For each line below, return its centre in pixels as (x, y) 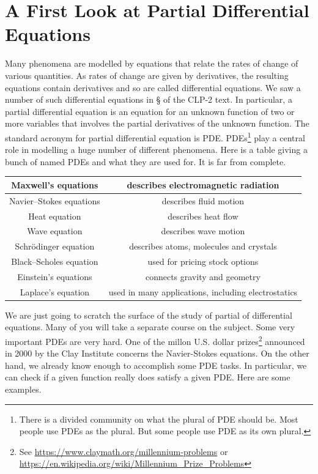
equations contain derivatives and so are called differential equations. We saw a (153, 87)
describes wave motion (203, 231)
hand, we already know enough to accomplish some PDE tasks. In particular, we (156, 365)
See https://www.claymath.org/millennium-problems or (124, 451)
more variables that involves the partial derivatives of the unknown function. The (157, 123)
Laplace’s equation (55, 291)
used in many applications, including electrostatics (203, 291)
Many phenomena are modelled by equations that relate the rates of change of (152, 63)
